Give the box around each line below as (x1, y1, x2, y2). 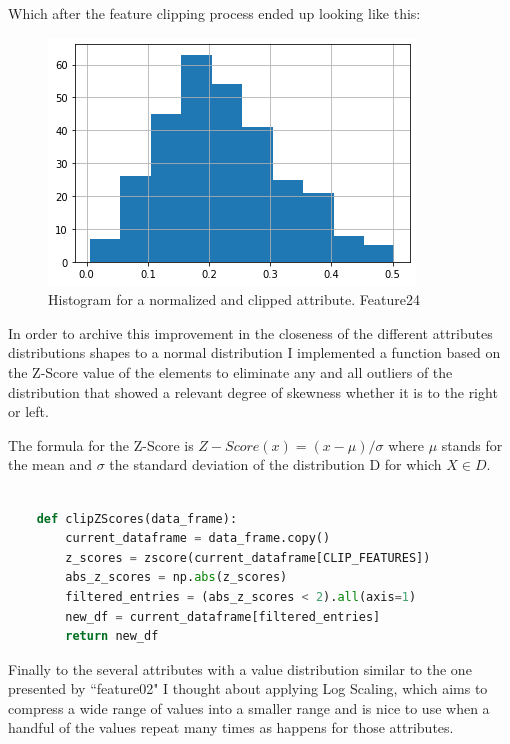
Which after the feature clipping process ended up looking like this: (8, 3, 421, 23)
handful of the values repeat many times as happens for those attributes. (8, 717, 454, 738)
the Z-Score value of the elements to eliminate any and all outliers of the (8, 361, 453, 382)
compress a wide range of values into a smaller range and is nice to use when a (8, 697, 490, 718)
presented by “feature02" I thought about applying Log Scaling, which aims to (8, 678, 488, 699)
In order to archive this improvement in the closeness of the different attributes (8, 322, 493, 343)
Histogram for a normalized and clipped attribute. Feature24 (48, 289, 420, 310)
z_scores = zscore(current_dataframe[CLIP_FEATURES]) (65, 550, 431, 565)
